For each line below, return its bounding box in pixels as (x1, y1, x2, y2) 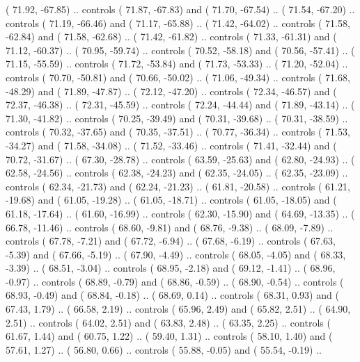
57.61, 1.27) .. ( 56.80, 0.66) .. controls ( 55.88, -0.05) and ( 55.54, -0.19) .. (6, 342, 322, 356)
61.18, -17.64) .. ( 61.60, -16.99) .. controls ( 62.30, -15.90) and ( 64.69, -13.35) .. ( (6, 206, 355, 220)
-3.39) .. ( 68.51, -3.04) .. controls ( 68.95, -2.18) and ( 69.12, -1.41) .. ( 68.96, (6, 261, 336, 275)
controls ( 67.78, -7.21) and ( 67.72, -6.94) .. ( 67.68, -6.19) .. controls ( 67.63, (6, 233, 336, 248)
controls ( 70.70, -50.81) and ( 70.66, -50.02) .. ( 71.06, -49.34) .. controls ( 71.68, (6, 69, 350, 84)
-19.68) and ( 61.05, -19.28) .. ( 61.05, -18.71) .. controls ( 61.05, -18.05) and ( (6, 192, 337, 207)
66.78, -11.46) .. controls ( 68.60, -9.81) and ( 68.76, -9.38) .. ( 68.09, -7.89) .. (6, 220, 334, 234)
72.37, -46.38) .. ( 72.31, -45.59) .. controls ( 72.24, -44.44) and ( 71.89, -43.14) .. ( (6, 97, 355, 112)
